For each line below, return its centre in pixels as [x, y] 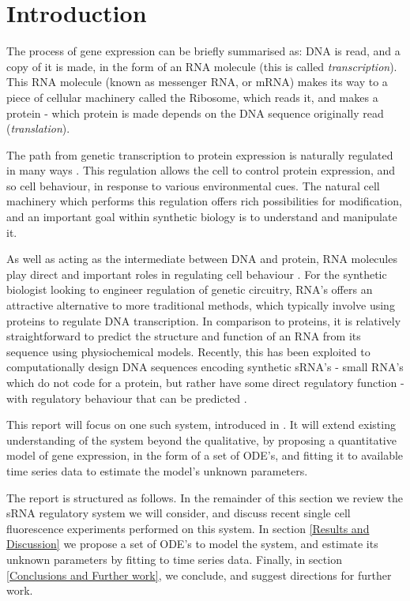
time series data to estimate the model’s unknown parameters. [157, 470]
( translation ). [38, 128]
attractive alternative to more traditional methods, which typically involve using [201, 305]
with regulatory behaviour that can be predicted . [127, 398]
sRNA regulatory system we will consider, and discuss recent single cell [179, 513]
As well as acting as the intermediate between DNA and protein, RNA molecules [202, 259]
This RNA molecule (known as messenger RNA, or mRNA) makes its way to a [197, 82]
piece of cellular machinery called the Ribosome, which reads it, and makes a [192, 97]
